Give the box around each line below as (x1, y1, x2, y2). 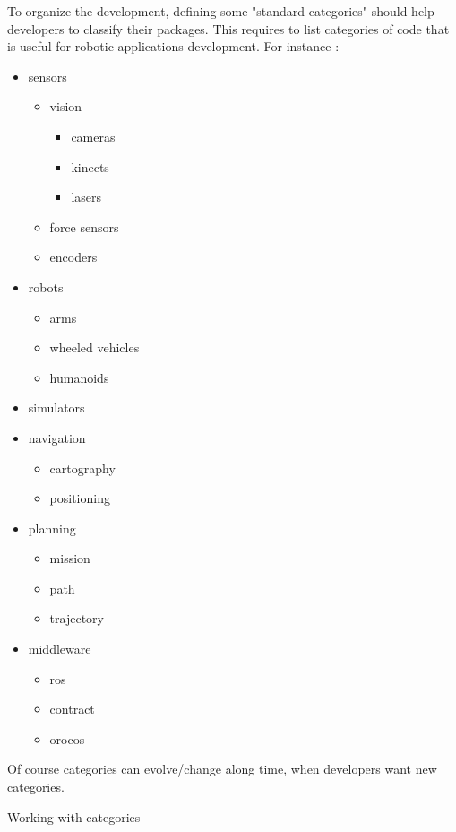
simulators (28, 398, 85, 417)
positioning (49, 489, 110, 507)
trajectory (49, 609, 104, 628)
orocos (49, 729, 85, 748)
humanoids (49, 368, 109, 386)
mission (49, 549, 90, 568)
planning (28, 518, 76, 537)
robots (28, 277, 64, 296)
